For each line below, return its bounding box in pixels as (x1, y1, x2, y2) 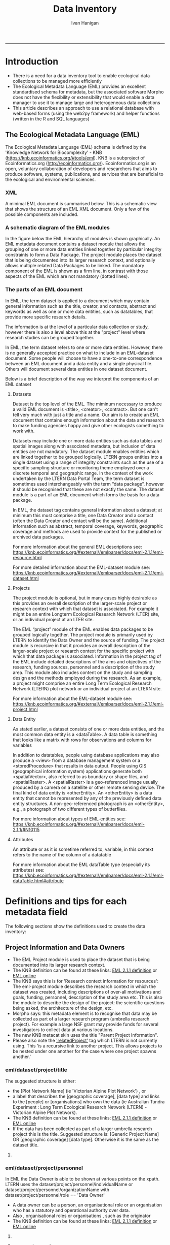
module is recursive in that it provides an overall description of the (12, 642, 151, 648)
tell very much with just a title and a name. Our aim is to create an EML (12, 411, 159, 418)
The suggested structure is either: (5, 1078, 76, 1084)
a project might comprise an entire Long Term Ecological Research (12, 680, 152, 686)
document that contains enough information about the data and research (12, 417, 164, 423)
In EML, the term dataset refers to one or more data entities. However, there (5, 344, 163, 350)
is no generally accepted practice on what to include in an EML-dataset (5, 349, 154, 356)
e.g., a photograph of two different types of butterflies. (12, 806, 127, 812)
